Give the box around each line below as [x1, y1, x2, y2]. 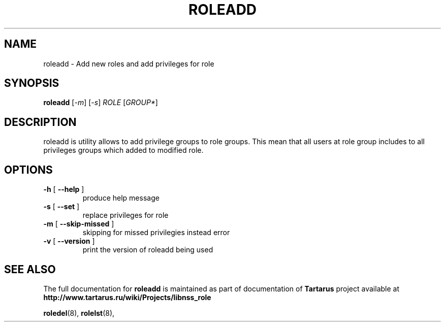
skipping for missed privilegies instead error [82, 228, 230, 237]
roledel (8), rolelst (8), [43, 308, 115, 317]
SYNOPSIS [4, 77, 59, 90]
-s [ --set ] [43, 202, 80, 211]
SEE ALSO [4, 263, 56, 276]
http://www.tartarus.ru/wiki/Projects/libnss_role [43, 292, 211, 302]
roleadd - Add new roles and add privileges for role [43, 59, 214, 68]
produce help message [82, 193, 160, 203]
